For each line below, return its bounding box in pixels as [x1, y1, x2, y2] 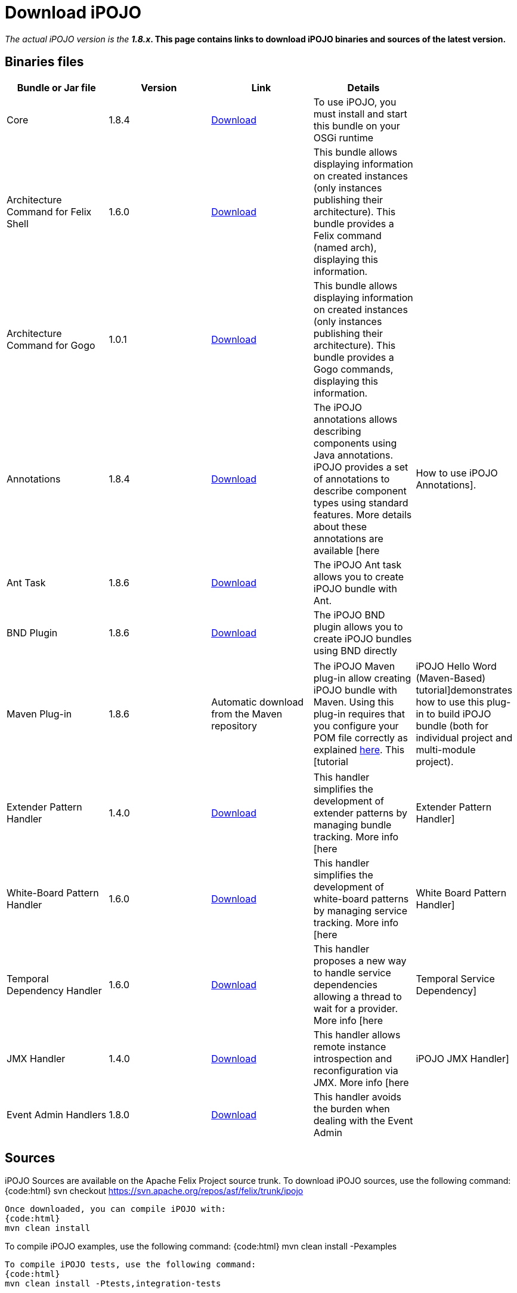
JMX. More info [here [313, 1076, 409, 1088]
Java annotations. [313, 448, 394, 461]
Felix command [313, 229, 382, 242]
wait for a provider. [313, 1002, 398, 1014]
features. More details [313, 508, 412, 521]
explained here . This [313, 743, 405, 756]
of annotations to [313, 472, 390, 485]
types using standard [313, 496, 408, 509]
